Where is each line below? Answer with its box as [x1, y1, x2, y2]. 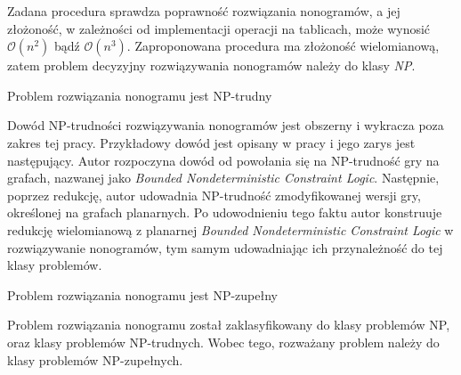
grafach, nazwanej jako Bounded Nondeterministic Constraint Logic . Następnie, [7, 168, 440, 187]
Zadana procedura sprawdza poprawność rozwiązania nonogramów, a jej [7, 2, 400, 20]
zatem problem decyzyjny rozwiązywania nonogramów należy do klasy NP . [7, 56, 416, 75]
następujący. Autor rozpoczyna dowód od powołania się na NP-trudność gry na [7, 151, 440, 169]
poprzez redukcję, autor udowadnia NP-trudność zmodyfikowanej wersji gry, [7, 185, 421, 204]
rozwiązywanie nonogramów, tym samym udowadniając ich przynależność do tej [7, 238, 443, 257]
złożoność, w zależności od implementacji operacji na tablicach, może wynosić [7, 19, 431, 37]
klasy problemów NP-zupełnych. [7, 350, 183, 369]
